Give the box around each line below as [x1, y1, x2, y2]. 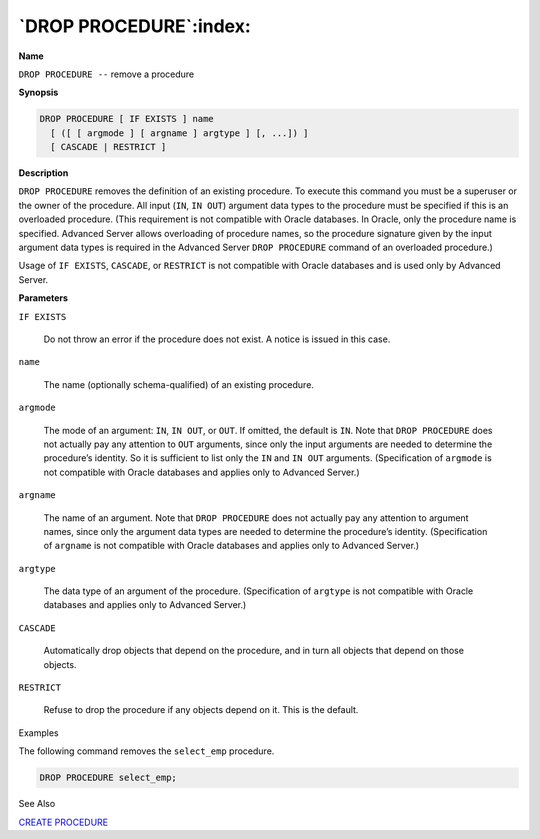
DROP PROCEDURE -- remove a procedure [18, 68, 195, 80]
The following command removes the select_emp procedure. [18, 745, 275, 757]
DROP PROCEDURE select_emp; [39, 772, 177, 784]
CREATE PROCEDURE [18, 816, 109, 828]
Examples [18, 726, 59, 739]
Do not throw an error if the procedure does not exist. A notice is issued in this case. [43, 333, 391, 345]
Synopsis [18, 86, 59, 99]
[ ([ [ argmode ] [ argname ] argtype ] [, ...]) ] [50, 127, 309, 139]
